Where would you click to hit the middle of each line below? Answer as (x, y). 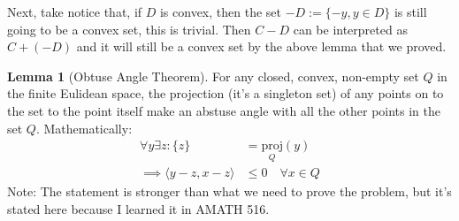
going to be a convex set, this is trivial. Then (129, 29)
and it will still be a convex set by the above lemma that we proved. (261, 46)
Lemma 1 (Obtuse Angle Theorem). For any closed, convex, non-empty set (213, 76)
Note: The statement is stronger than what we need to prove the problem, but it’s (229, 191)
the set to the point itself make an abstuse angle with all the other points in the (224, 110)
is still (410, 11)
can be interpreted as (350, 29)
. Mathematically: (84, 128)
